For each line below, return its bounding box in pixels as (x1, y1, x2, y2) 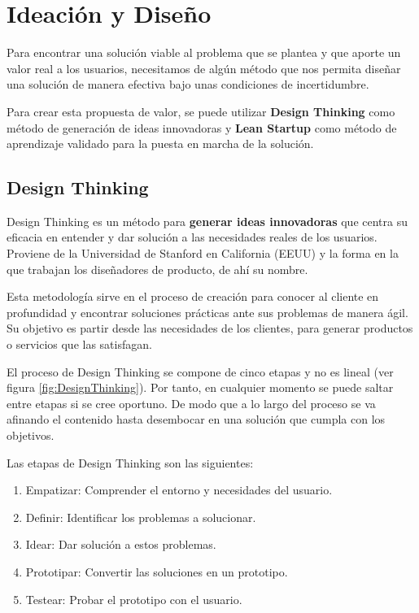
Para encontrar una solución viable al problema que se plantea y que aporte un (7, 44, 401, 61)
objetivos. (7, 427, 55, 444)
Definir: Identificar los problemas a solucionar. (25, 508, 256, 525)
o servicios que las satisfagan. (7, 336, 152, 353)
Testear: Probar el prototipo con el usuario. (25, 590, 242, 607)
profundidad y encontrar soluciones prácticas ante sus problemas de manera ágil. (7, 303, 408, 320)
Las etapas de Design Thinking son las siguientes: (7, 454, 254, 471)
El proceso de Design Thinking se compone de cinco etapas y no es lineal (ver (7, 363, 394, 380)
